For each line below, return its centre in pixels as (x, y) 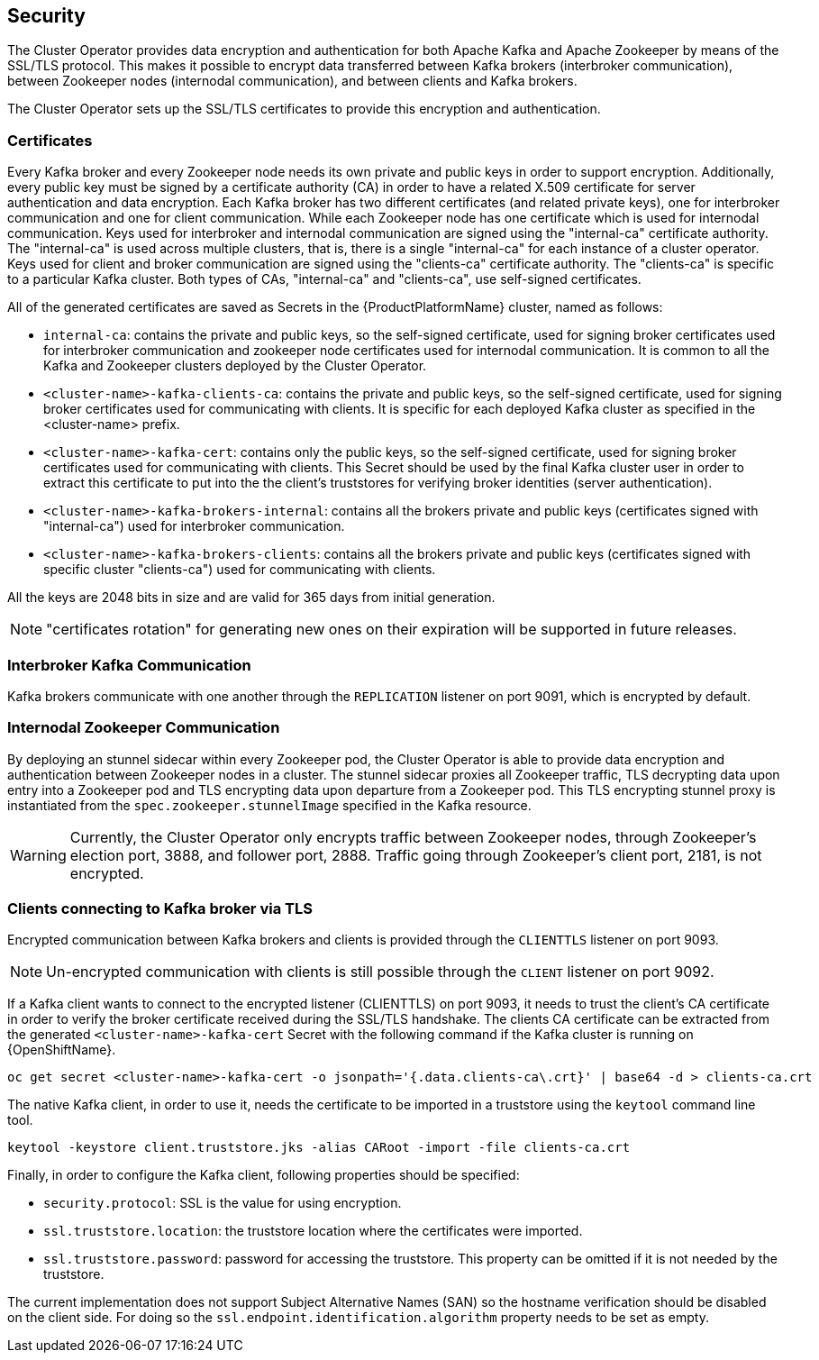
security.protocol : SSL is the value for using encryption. (223, 1203)
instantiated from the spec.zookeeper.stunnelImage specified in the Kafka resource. (269, 805)
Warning (38, 855)
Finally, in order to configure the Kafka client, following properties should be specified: (264, 1175)
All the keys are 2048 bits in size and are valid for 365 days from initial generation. (251, 598)
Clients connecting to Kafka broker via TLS (160, 909)
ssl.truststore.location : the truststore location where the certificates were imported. (313, 1231)
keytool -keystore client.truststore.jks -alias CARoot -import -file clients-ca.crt (319, 1148)
